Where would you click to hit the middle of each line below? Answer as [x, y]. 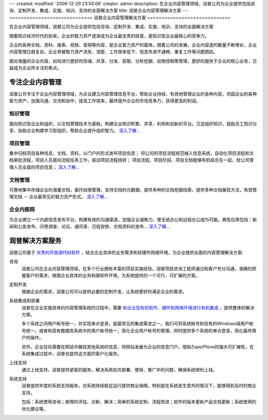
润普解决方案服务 [35, 241]
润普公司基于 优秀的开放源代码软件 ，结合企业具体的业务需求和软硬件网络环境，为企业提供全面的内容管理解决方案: [126, 252]
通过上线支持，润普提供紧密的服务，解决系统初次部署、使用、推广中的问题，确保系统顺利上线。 [119, 369]
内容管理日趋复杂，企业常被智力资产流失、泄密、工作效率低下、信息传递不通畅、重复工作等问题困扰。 [113, 52]
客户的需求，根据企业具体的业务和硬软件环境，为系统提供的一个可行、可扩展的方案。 [113, 276]
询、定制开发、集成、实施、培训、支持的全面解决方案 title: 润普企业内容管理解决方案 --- [99, 10]
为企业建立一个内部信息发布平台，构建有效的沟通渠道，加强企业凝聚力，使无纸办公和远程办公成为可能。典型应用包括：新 [133, 219]
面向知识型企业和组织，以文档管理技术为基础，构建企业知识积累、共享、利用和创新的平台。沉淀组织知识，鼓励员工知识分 [133, 124]
